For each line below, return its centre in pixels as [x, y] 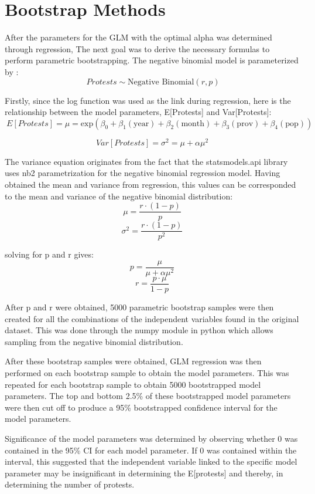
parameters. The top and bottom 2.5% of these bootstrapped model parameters [148, 396]
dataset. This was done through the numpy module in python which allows [139, 330]
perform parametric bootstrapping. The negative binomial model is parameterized [152, 60]
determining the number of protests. [70, 484]
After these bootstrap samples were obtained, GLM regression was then [133, 361]
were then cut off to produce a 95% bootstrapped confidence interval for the [141, 407]
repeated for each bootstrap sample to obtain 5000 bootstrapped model [133, 384]
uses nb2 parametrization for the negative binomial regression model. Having [143, 173]
